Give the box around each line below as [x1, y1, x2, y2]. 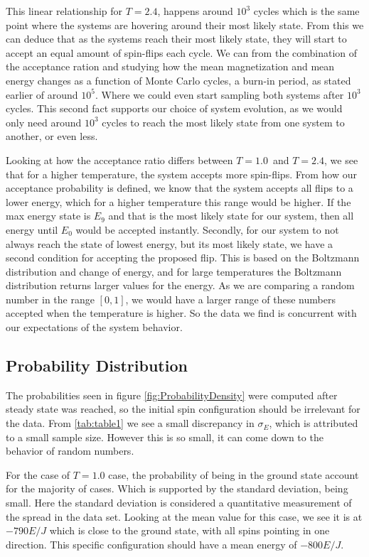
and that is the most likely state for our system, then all [108, 208, 354, 223]
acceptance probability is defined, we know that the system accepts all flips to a [6, 180, 353, 195]
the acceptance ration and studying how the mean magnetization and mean [6, 59, 335, 74]
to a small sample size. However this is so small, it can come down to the [6, 429, 323, 444]
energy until [6, 222, 58, 237]
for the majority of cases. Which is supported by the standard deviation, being [6, 481, 348, 496]
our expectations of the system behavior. [6, 320, 183, 335]
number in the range [6, 291, 95, 306]
